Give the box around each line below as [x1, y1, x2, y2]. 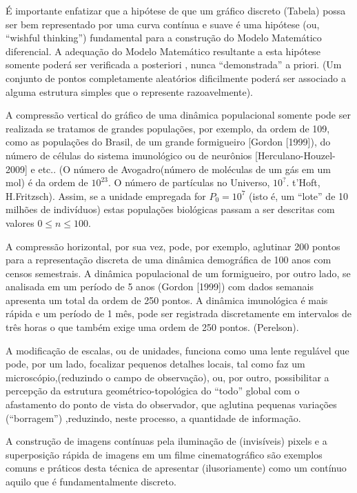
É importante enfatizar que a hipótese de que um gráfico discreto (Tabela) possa [6, 3, 346, 17]
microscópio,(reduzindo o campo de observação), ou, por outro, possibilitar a [6, 370, 329, 384]
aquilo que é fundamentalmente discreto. [6, 474, 176, 488]
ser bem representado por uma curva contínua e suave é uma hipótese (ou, [6, 17, 320, 31]
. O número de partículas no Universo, [108, 175, 270, 190]
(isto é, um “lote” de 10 [249, 188, 349, 203]
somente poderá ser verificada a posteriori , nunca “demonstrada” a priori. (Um [6, 57, 342, 72]
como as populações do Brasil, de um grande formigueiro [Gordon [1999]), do [6, 134, 331, 149]
